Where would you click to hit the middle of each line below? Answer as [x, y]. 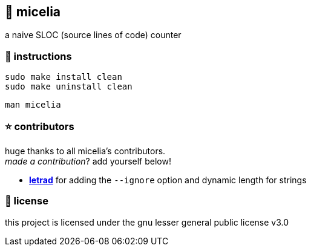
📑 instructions [38, 56]
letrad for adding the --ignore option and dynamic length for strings [168, 180]
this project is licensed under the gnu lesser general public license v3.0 [147, 222]
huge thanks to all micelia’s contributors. [85, 151]
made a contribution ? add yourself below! [88, 161]
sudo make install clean [64, 77]
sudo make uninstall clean [69, 87]
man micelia [33, 105]
